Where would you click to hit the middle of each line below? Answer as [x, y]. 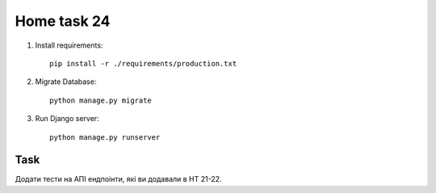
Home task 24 [63, 21]
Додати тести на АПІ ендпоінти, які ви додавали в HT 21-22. [118, 179]
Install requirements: [69, 45]
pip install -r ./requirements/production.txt [143, 63]
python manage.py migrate [101, 100]
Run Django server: [67, 119]
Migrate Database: [66, 82]
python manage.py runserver [105, 137]
